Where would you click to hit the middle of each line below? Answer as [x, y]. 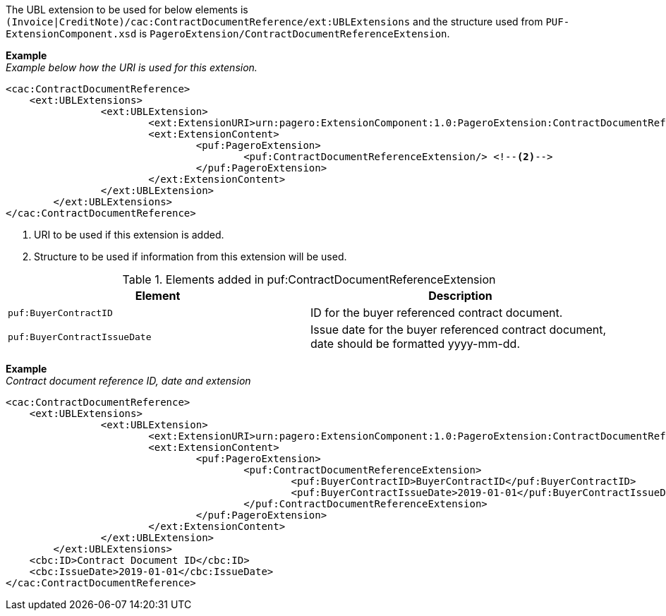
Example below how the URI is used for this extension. [132, 67]
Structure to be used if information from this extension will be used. [190, 256]
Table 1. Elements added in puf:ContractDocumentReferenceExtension [309, 279]
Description [460, 296]
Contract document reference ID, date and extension [128, 381]
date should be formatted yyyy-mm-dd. [415, 344]
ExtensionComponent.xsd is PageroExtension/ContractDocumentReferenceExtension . [228, 34]
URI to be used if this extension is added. [129, 235]
